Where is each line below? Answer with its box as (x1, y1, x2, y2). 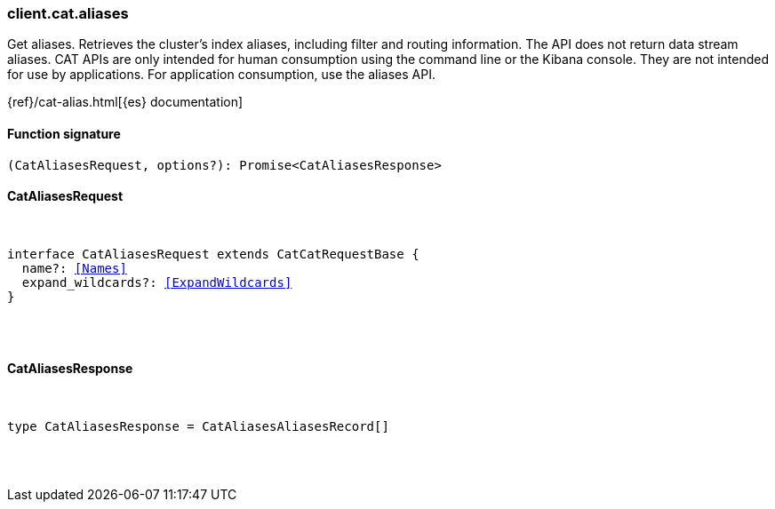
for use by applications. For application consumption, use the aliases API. (7, 67, 435, 83)
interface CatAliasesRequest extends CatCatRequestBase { (7, 246, 419, 261)
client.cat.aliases (7, 4, 129, 22)
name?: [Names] (21, 260, 127, 275)
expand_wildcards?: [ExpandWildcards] (21, 274, 292, 290)
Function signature (7, 125, 121, 141)
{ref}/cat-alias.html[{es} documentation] (7, 94, 244, 110)
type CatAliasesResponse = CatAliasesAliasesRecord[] (7, 419, 389, 434)
